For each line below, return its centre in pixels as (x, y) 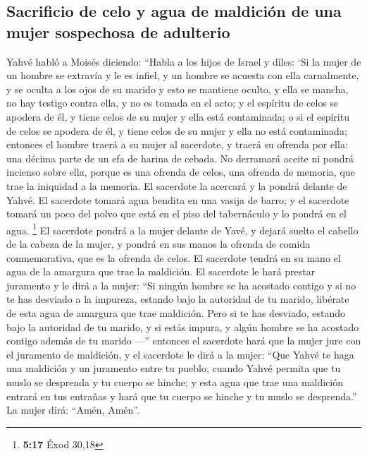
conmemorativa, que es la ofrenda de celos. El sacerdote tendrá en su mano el (174, 257)
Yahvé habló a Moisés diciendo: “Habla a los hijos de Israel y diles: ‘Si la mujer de (184, 61)
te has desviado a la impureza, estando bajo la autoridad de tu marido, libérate (178, 299)
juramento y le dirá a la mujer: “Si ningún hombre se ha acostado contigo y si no (181, 285)
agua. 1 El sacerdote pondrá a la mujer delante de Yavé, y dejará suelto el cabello (182, 229)
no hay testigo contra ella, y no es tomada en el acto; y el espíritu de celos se (173, 103)
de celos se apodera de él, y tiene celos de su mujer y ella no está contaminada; (177, 130)
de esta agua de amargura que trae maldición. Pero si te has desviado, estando (176, 312)
